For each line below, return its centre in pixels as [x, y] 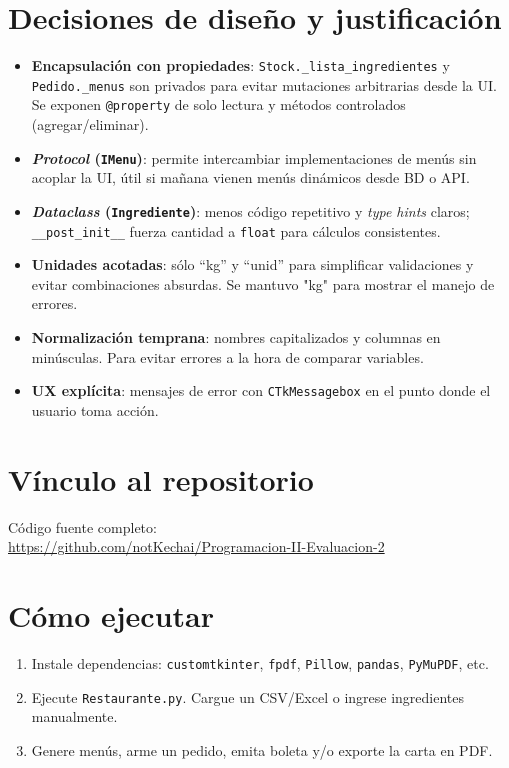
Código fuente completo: [82, 526]
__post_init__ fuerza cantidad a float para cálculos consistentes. [236, 230]
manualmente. [74, 716]
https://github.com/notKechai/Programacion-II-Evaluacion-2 [196, 546]
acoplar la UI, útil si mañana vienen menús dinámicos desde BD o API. [250, 177]
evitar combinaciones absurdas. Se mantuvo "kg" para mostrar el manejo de [263, 283]
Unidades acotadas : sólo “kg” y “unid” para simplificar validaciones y [252, 264]
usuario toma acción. [95, 409]
